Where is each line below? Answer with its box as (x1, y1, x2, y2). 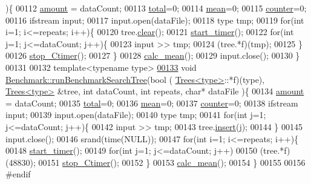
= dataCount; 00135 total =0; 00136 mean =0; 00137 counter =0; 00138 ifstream (5, 96, 298, 109)
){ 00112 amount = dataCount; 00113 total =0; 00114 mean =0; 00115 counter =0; (5, 2, 307, 14)
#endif (5, 168, 31, 180)
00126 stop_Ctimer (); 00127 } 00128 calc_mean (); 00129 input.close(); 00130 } (5, 49, 300, 62)
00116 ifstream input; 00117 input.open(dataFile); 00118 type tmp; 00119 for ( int (5, 13, 304, 26)
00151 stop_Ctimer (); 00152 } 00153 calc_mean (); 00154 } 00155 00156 (38, 156, 306, 168)
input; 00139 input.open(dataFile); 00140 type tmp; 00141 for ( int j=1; (5, 108, 266, 121)
